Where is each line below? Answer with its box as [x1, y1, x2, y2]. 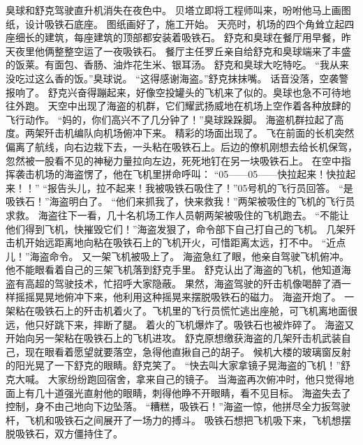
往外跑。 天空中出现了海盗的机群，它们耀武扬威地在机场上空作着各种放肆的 [6, 98, 351, 113]
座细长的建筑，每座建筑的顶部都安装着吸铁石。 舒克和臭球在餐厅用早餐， [6, 30, 341, 45]
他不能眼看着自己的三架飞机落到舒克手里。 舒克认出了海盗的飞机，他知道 [6, 262, 341, 277]
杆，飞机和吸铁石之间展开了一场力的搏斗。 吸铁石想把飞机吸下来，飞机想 [6, 412, 341, 427]
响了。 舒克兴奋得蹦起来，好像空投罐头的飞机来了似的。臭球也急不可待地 [15, 84, 351, 99]
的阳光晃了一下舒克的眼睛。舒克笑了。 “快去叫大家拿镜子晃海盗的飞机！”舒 [6, 358, 350, 372]
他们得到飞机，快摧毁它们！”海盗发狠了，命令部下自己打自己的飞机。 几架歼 [6, 221, 356, 236]
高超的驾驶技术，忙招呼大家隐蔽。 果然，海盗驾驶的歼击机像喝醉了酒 [24, 276, 341, 290]
